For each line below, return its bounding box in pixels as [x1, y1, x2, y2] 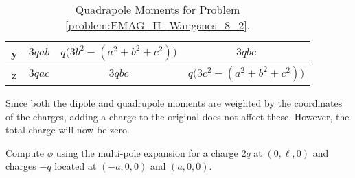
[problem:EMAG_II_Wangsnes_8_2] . [65, 17, 251, 33]
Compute [5, 145, 44, 160]
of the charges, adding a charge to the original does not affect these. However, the [5, 109, 350, 123]
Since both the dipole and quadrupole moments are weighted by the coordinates [5, 96, 343, 110]
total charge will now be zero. [5, 123, 130, 137]
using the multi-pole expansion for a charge [56, 145, 238, 160]
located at [54, 159, 97, 173]
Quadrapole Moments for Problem [75, 1, 240, 17]
